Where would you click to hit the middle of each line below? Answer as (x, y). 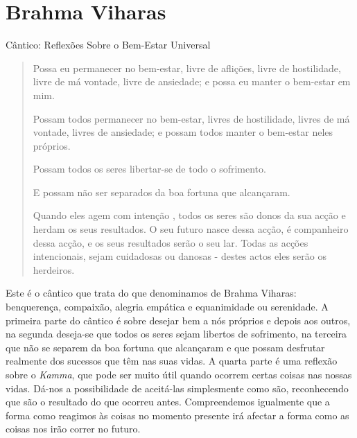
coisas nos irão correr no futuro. (73, 429)
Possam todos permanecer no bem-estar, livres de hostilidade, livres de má (191, 118)
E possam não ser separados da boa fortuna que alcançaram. (162, 192)
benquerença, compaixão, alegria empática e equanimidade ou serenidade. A (167, 307)
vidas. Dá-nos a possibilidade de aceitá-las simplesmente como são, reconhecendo (177, 388)
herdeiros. (54, 269)
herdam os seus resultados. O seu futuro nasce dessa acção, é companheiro (191, 229)
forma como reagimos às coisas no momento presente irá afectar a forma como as (177, 415)
